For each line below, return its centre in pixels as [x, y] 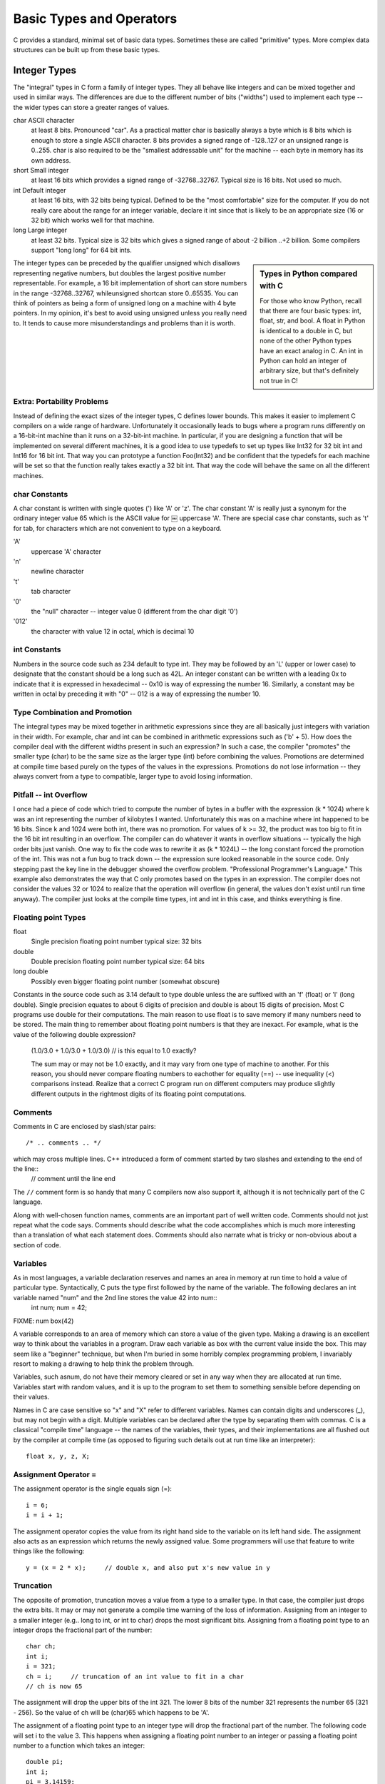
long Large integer [40, 230]
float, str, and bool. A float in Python [313, 320]
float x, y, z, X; [58, 1456]
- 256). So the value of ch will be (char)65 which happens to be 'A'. [111, 1712]
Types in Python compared [309, 274]
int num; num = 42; [59, 1308]
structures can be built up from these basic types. [87, 49]
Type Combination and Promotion [73, 712]
